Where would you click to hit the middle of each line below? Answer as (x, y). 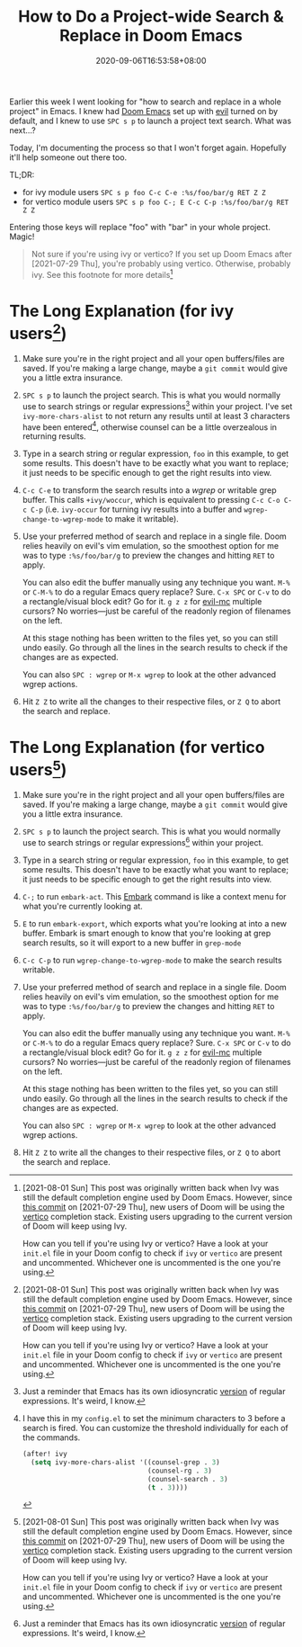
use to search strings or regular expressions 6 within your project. (142, 842)
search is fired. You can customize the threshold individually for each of (155, 1428)
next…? (22, 130)
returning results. (54, 436)
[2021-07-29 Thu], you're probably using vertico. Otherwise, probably (161, 264)
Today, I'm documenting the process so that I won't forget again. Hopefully (148, 148)
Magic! (22, 237)
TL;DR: (22, 175)
